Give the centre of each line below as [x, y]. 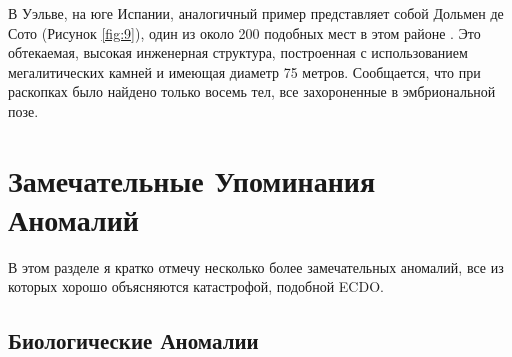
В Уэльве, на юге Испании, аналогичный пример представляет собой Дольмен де [256, 13]
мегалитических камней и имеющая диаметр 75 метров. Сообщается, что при [244, 71]
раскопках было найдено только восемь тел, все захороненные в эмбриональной [252, 91]
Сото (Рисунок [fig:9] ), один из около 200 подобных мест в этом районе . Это [244, 32]
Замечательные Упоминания [192, 179]
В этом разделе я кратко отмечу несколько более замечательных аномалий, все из [256, 266]
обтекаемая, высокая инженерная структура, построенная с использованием [238, 52]
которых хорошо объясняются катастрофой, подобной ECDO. [196, 286]
